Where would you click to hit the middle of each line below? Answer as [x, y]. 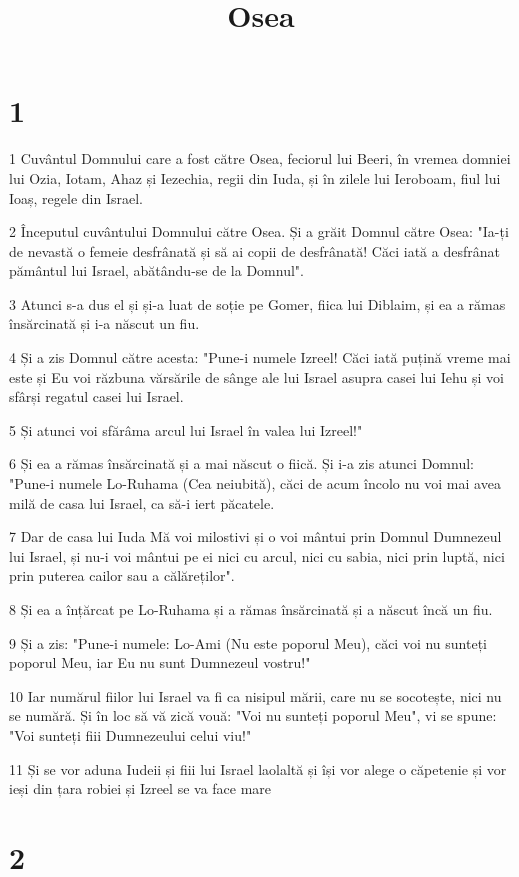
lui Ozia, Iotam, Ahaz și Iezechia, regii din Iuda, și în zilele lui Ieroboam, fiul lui [255, 177]
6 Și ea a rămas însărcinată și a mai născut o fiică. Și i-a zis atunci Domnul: [241, 463]
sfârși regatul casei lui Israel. [96, 396]
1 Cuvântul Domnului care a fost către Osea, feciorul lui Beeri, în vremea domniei [260, 158]
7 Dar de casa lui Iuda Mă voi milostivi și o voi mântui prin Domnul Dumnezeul [255, 536]
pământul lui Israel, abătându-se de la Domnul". [156, 270]
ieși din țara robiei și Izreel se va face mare [140, 788]
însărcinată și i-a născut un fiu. [104, 323]
